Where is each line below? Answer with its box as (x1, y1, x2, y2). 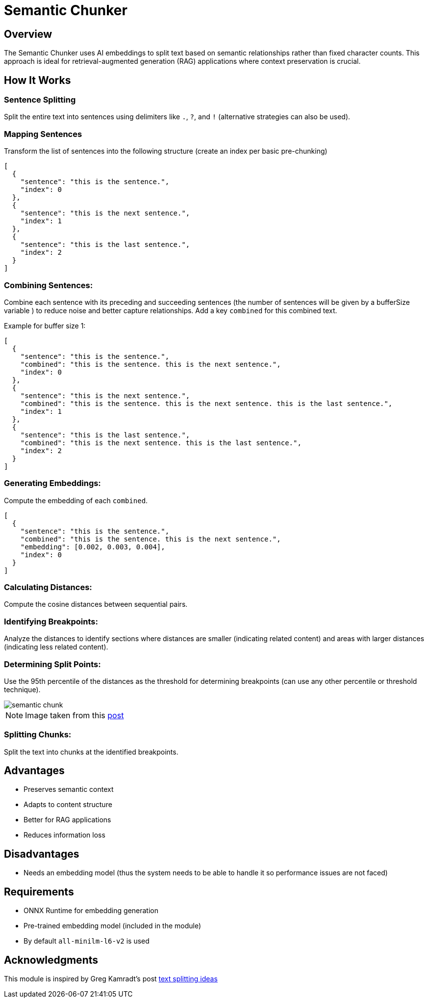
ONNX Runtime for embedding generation (24, 906, 158, 915)
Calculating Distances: (4, 582, 92, 593)
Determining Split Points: (4, 659, 101, 669)
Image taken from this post (25, 710, 124, 720)
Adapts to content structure (24, 800, 112, 809)
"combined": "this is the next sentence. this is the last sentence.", (20, 438, 302, 447)
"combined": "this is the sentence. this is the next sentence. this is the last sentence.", (20, 399, 393, 407)
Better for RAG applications (24, 815, 111, 824)
